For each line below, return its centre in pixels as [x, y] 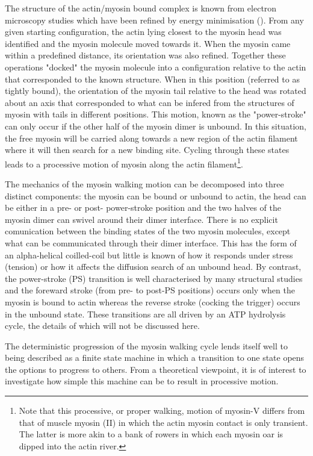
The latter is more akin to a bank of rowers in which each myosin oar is [151, 434]
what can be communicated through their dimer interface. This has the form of [151, 242]
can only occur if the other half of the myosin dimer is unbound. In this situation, [156, 126]
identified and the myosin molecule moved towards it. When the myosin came [148, 43]
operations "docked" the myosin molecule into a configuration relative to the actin [156, 67]
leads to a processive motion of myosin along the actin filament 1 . [124, 163]
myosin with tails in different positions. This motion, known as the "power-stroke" [156, 114]
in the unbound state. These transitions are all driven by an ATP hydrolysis [145, 314]
